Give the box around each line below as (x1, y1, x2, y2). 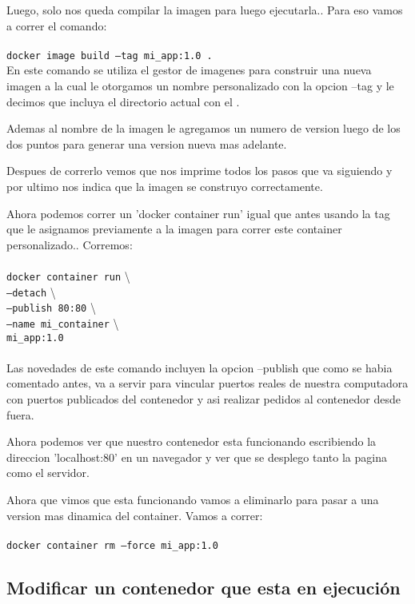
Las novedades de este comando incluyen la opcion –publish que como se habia (6, 359, 393, 376)
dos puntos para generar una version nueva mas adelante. (6, 135, 287, 152)
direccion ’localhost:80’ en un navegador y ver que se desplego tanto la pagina (6, 448, 387, 465)
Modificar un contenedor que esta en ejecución (6, 574, 401, 599)
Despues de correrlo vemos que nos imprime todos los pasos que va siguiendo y (6, 162, 393, 179)
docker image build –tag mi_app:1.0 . (6, 50, 213, 62)
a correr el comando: (6, 17, 107, 34)
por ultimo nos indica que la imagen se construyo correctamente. (6, 178, 323, 194)
